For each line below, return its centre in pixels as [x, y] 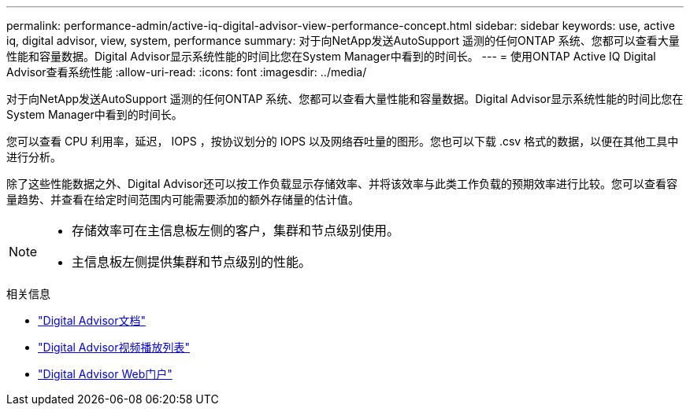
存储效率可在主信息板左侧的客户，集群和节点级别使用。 [236, 230]
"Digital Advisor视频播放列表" [114, 347]
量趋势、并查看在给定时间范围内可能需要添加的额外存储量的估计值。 [183, 199]
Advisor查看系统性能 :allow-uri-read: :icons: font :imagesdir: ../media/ [187, 72]
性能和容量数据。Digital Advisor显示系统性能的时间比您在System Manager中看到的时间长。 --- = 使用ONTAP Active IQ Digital [331, 56]
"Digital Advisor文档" [92, 320]
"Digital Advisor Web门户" [105, 374]
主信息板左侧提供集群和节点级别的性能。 [192, 262]
